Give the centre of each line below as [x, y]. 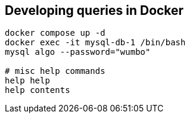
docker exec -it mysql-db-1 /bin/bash [95, 43]
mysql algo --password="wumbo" [78, 52]
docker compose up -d [55, 33]
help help [27, 81]
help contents [38, 90]
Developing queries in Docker [94, 10]
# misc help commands [55, 71]
